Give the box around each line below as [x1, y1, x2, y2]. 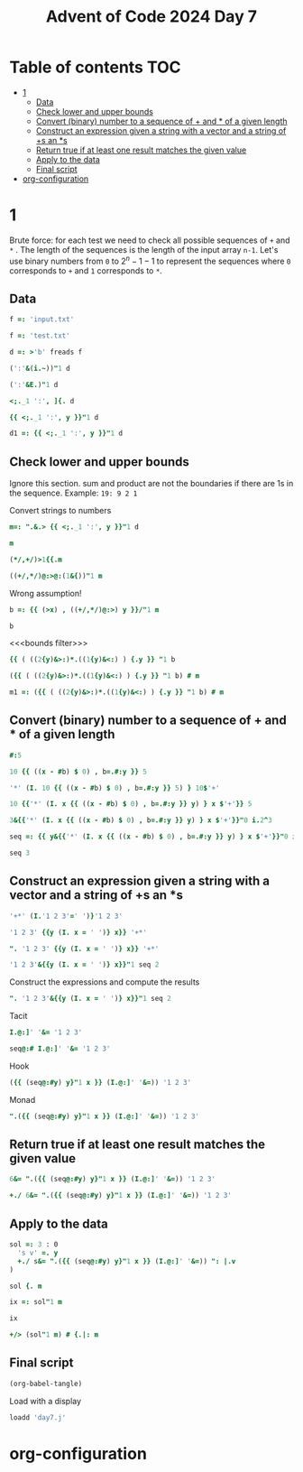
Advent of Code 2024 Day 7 [45, 6, 258, 27]
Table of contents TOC [9, 57, 182, 78]
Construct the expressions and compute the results [9, 977, 200, 987]
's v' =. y [17, 1248, 59, 1257]
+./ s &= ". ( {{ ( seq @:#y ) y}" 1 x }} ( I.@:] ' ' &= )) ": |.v [17, 1256, 236, 1265]
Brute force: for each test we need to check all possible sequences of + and [9, 235, 290, 245]
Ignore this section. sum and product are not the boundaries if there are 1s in [9, 478, 294, 489]
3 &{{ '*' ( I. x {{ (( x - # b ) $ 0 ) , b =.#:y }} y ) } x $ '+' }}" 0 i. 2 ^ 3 [9, 816, 272, 825]
